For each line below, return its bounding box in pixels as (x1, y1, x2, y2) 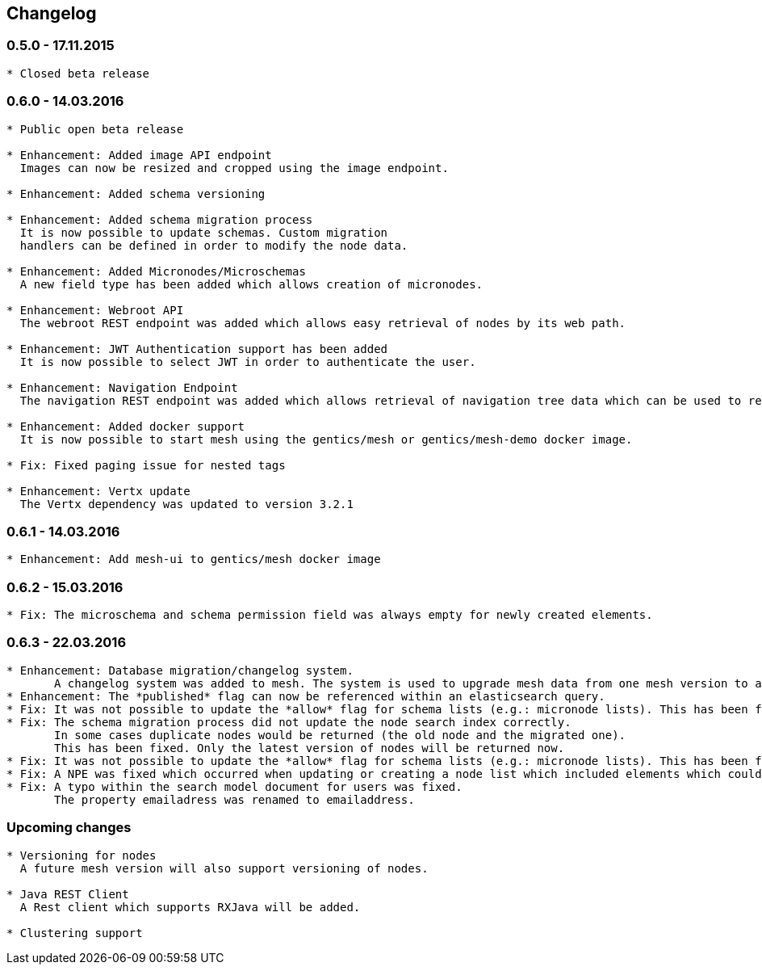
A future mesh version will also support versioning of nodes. (19, 861, 429, 875)
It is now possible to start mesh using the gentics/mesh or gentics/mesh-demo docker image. (19, 432, 633, 446)
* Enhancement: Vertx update (6, 484, 190, 498)
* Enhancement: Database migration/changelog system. (6, 663, 354, 677)
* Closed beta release (6, 66, 150, 80)
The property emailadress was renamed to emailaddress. (54, 792, 415, 806)
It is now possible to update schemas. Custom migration (19, 225, 388, 239)
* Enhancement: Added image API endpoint (6, 148, 272, 162)
